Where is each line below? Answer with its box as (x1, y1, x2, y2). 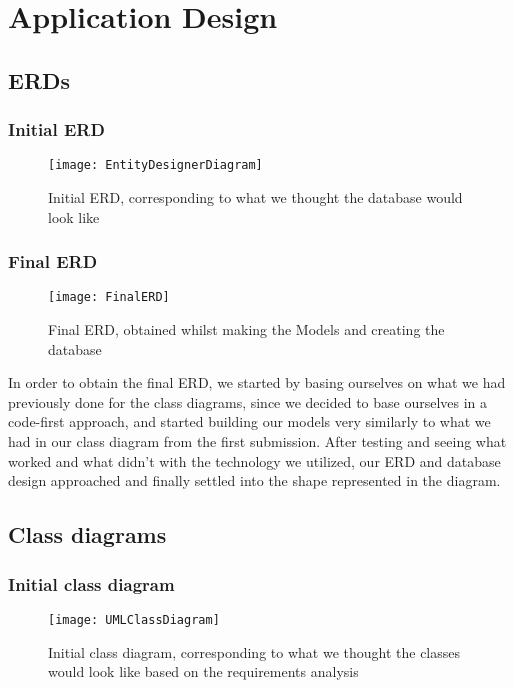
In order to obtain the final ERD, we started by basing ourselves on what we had (8, 372, 506, 393)
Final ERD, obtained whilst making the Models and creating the (48, 319, 445, 340)
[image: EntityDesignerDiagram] (48, 158, 263, 173)
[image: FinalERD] (48, 290, 170, 305)
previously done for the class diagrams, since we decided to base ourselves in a (8, 391, 488, 412)
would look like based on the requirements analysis (48, 661, 359, 682)
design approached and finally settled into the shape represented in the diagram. (8, 470, 501, 491)
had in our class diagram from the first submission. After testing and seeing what (8, 431, 507, 452)
